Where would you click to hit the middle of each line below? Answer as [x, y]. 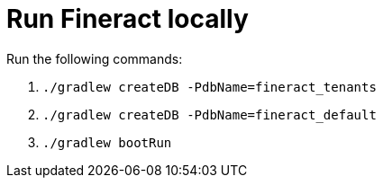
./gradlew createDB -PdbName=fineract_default [210, 115]
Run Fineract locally [128, 19]
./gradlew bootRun [107, 142]
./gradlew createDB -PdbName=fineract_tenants [210, 87]
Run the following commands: [95, 58]
